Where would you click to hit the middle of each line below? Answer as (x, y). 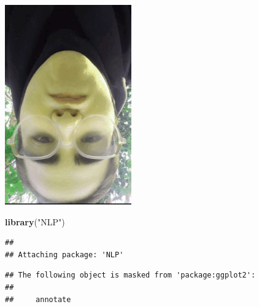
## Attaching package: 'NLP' (64, 255)
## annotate (38, 299)
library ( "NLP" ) (35, 221)
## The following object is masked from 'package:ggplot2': (130, 275)
